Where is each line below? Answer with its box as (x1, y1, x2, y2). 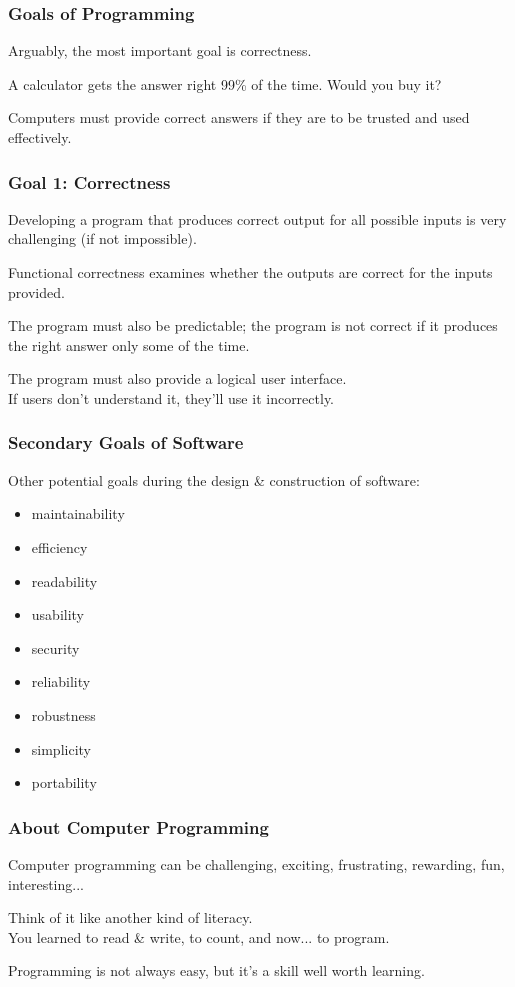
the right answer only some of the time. (8, 334, 250, 355)
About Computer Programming (8, 814, 269, 839)
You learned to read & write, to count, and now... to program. (8, 926, 390, 947)
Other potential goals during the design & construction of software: (8, 469, 420, 490)
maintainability (31, 503, 125, 524)
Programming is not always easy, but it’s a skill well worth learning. (8, 960, 425, 981)
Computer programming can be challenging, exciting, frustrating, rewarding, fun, (8, 853, 505, 874)
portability (31, 772, 97, 793)
